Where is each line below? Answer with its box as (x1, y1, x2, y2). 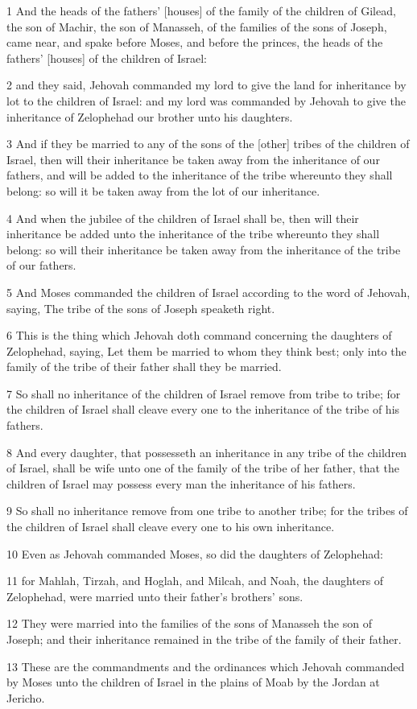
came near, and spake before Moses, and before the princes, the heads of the (6, 34, 383, 51)
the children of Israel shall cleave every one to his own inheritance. (6, 518, 335, 535)
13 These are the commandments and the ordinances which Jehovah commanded (6, 657, 405, 674)
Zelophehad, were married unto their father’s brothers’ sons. (6, 587, 303, 604)
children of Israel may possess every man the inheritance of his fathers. (6, 475, 356, 492)
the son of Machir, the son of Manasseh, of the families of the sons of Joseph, (6, 18, 387, 35)
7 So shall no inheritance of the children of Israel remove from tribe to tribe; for (6, 385, 401, 402)
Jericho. (6, 689, 45, 706)
